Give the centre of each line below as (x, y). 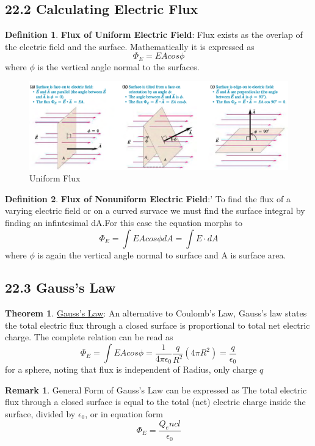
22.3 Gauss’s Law (60, 287)
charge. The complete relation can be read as (89, 337)
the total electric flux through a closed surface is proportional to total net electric (157, 325)
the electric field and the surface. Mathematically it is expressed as (130, 46)
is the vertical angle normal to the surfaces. (118, 66)
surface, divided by (40, 413)
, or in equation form (124, 413)
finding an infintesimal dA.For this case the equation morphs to (124, 222)
